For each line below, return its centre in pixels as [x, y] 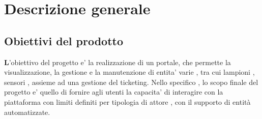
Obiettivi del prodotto [64, 40]
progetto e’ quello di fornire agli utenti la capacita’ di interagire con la [114, 92]
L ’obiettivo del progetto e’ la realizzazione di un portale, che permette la [118, 62]
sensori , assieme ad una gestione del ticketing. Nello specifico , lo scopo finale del [131, 82]
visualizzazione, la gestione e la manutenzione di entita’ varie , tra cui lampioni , [129, 72]
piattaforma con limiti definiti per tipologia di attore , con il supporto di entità [127, 101]
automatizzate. [27, 112]
